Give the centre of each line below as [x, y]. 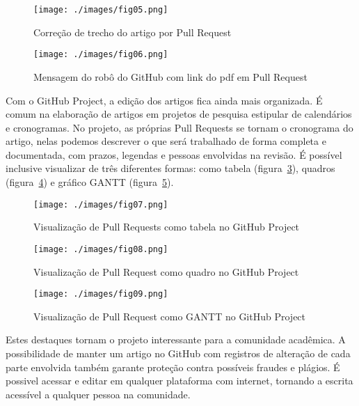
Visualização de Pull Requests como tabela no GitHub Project [167, 227]
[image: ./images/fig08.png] [101, 249]
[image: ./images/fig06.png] [101, 55]
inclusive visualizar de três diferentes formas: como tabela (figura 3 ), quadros [170, 168]
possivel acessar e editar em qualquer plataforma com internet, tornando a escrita [179, 381]
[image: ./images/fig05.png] [101, 10]
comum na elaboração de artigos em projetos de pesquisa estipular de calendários [179, 114]
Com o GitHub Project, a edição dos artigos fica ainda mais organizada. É [164, 100]
